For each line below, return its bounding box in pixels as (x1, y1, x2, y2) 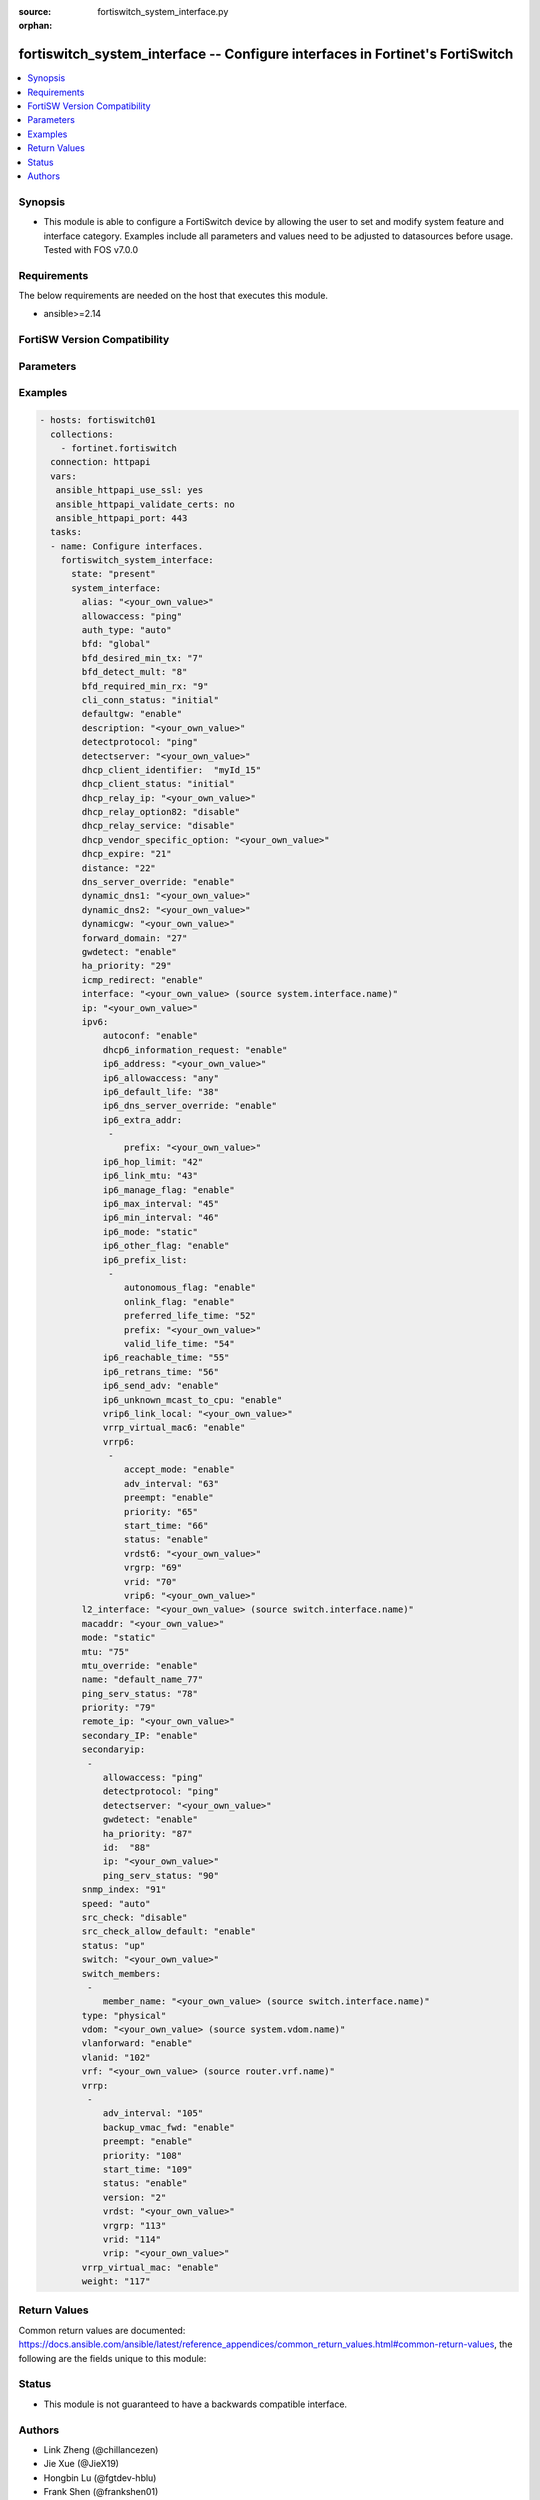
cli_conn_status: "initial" (81, 694, 220, 705)
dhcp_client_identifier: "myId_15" (81, 764, 262, 775)
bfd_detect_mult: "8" (81, 666, 188, 678)
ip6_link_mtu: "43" (102, 1170, 199, 1182)
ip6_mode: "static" (102, 1226, 199, 1237)
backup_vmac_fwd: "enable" (102, 2121, 235, 2133)
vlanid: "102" (81, 2051, 151, 2063)
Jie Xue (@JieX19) (43, 2458, 120, 2470)
